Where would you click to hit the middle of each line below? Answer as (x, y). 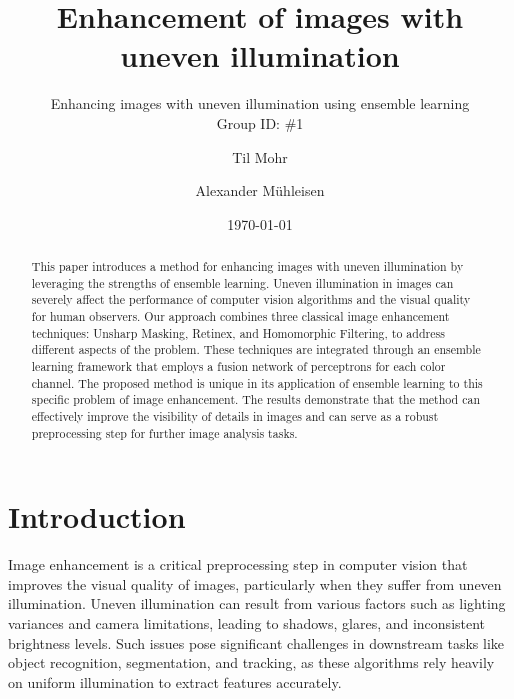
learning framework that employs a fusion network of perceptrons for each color (238, 366)
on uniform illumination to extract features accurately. (175, 681)
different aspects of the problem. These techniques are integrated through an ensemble (256, 349)
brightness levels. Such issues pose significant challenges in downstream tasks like (256, 642)
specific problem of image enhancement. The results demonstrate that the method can (256, 399)
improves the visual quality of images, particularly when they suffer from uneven (255, 583)
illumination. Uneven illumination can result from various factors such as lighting (257, 603)
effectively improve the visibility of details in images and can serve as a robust (235, 415)
